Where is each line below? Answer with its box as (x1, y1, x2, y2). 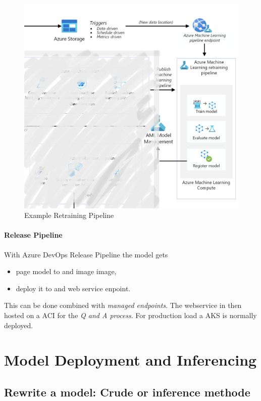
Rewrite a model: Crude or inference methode (4, 384, 250, 400)
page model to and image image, (16, 266, 117, 277)
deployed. (4, 320, 33, 330)
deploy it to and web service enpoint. (16, 283, 131, 293)
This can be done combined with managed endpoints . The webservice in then (4, 300, 242, 310)
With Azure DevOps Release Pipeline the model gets (4, 249, 168, 259)
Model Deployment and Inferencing (4, 349, 257, 370)
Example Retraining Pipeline (24, 210, 114, 220)
